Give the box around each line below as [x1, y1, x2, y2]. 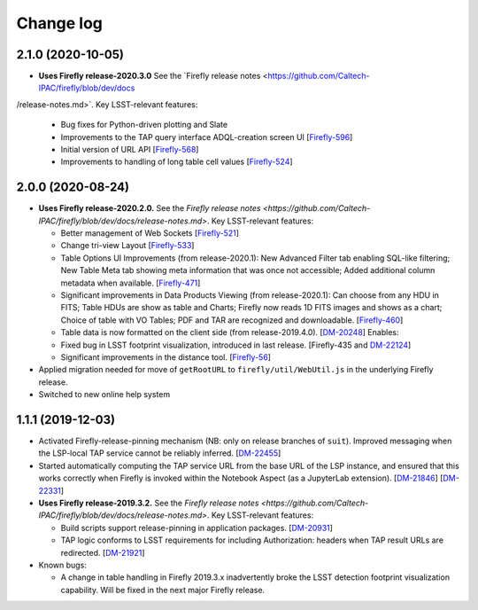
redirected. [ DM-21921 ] [60, 547, 145, 558]
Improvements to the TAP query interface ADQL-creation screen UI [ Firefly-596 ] [60, 131, 353, 142]
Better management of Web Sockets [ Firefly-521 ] [60, 228, 239, 239]
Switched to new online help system [38, 389, 171, 400]
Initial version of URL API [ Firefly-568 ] [60, 145, 199, 155]
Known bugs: [38, 559, 88, 570]
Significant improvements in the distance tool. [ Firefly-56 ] [60, 352, 272, 363]
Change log [16, 13, 104, 33]
